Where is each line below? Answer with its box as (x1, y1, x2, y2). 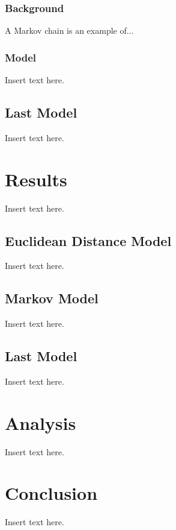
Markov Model (5, 289, 99, 308)
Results (5, 166, 67, 191)
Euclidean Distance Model (5, 231, 172, 250)
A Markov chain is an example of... (5, 24, 134, 37)
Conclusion (5, 481, 98, 505)
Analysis (5, 410, 76, 435)
